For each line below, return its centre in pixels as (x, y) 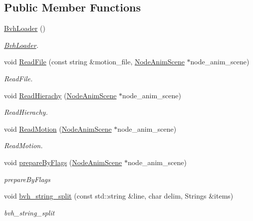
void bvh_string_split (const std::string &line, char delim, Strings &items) (119, 196)
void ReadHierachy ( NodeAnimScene (60, 95)
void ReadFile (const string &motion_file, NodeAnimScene (94, 62)
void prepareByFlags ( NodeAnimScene (63, 162)
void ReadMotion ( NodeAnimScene (58, 128)
